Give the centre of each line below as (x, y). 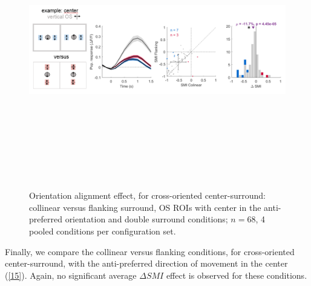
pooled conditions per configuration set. (103, 231)
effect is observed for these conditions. (237, 275)
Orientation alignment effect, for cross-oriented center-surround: (147, 195)
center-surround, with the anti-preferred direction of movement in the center (146, 263)
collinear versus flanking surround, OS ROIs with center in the (145, 207)
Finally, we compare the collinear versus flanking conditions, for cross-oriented (150, 251)
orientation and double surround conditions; (146, 219)
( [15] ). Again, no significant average (71, 275)
